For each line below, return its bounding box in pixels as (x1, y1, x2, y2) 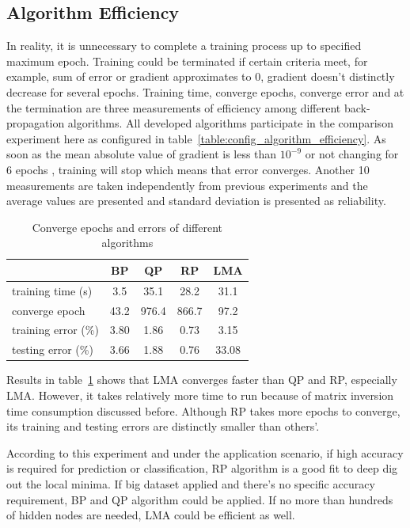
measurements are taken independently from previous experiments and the (6, 177, 368, 193)
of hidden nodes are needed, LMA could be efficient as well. (6, 507, 295, 523)
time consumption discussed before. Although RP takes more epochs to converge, (6, 402, 401, 419)
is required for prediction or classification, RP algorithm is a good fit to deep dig (6, 460, 398, 477)
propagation (6, 115, 65, 131)
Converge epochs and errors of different (32, 218, 222, 235)
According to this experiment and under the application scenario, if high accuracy (6, 444, 404, 461)
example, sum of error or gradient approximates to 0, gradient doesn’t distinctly (6, 68, 395, 85)
